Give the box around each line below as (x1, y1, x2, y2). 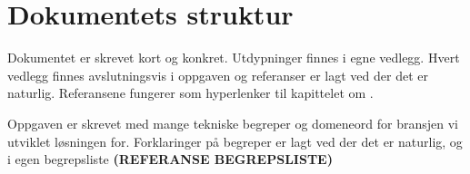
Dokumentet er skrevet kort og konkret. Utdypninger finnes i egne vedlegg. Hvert (7, 48, 460, 67)
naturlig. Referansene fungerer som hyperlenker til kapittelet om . (7, 83, 374, 102)
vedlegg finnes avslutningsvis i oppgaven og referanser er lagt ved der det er (7, 65, 428, 84)
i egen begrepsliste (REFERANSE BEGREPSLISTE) (7, 150, 333, 169)
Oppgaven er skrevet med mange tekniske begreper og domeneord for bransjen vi (7, 113, 458, 132)
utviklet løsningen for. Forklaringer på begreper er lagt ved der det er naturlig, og (7, 131, 463, 150)
